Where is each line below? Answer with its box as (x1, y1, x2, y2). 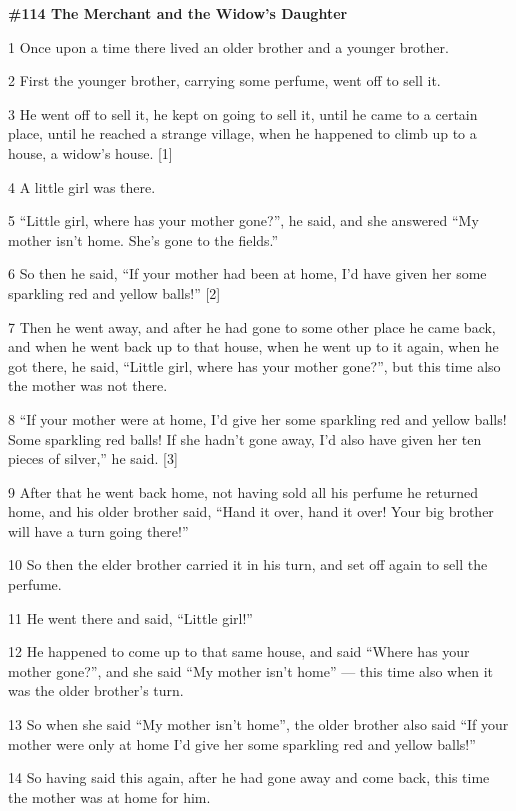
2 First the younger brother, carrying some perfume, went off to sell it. (8, 70, 441, 91)
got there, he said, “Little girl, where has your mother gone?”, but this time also (8, 355, 501, 376)
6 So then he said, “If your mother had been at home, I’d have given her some (8, 263, 487, 284)
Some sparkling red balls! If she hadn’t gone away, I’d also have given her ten (8, 428, 482, 449)
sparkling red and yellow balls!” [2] (8, 282, 221, 303)
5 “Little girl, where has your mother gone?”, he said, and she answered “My (8, 210, 479, 231)
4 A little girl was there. (8, 176, 156, 197)
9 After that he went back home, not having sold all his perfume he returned (8, 481, 479, 502)
